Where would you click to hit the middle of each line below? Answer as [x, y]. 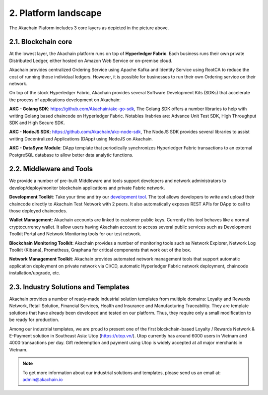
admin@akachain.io [43, 379]
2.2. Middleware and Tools [51, 169]
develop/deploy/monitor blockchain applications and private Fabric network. [87, 188]
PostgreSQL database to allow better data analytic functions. [71, 155]
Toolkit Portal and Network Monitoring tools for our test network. [75, 234]
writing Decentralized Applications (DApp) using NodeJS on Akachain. [81, 138]
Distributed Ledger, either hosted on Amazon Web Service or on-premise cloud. [91, 61]
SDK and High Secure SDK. [37, 123]
